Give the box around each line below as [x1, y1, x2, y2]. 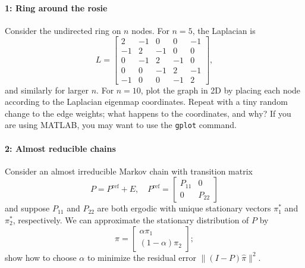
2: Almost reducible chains [5, 142, 116, 154]
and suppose [5, 202, 50, 214]
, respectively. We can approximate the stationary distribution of [12, 213, 249, 226]
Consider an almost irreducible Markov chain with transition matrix [5, 164, 253, 177]
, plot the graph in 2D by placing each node [140, 83, 301, 96]
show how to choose [5, 251, 77, 263]
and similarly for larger [5, 83, 89, 96]
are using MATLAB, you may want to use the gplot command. [5, 119, 237, 131]
